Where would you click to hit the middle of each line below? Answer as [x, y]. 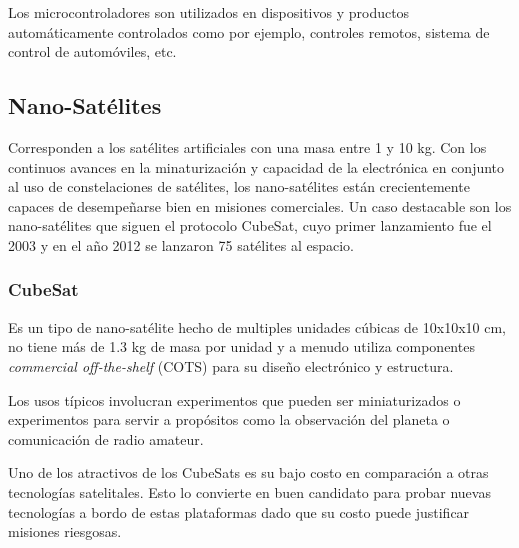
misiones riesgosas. [65, 531]
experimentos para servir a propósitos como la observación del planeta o [229, 419]
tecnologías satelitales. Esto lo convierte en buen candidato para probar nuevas [249, 491]
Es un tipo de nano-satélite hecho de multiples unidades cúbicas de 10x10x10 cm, [257, 326]
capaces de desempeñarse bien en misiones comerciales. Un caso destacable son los [260, 205]
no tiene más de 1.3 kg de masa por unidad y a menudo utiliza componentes [241, 346]
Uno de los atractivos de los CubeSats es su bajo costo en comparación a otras [248, 472]
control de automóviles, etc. [92, 51]
